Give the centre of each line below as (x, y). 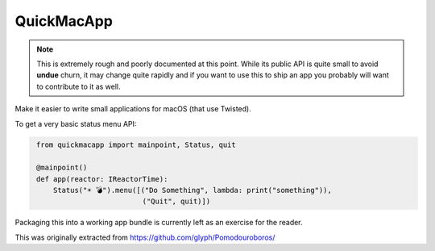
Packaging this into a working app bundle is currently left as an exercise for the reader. (159, 223)
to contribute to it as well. (79, 86)
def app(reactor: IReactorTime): (102, 179)
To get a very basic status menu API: (76, 123)
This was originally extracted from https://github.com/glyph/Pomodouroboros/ (145, 237)
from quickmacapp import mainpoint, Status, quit (137, 145)
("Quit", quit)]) (176, 201)
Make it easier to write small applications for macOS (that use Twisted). (133, 109)
